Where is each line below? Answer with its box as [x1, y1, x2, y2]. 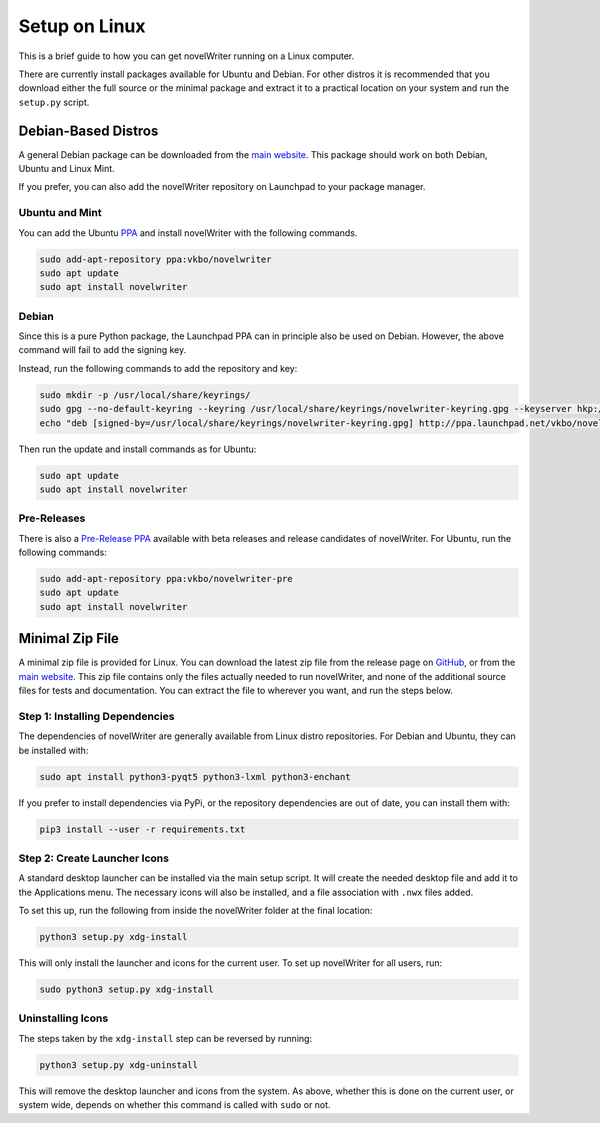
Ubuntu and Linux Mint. [18, 163, 115, 175]
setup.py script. [18, 96, 90, 108]
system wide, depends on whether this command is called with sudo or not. [18, 1099, 331, 1111]
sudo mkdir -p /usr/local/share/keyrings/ [39, 389, 251, 400]
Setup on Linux [18, 15, 146, 37]
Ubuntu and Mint [18, 206, 102, 220]
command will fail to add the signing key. [18, 344, 187, 356]
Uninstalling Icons [18, 1011, 109, 1025]
